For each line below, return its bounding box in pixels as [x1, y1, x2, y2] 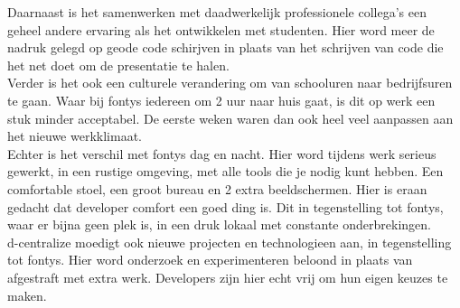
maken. [7, 285, 47, 304]
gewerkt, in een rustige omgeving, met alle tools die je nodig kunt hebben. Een [7, 162, 444, 181]
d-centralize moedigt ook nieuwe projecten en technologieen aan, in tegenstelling [7, 232, 452, 251]
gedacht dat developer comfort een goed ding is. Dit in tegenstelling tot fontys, [7, 197, 444, 216]
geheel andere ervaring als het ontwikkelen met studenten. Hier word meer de [7, 20, 435, 39]
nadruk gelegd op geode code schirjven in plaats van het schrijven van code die [7, 38, 444, 57]
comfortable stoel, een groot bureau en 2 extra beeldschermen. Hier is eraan [7, 179, 427, 198]
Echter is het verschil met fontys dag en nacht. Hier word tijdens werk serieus [7, 144, 437, 163]
